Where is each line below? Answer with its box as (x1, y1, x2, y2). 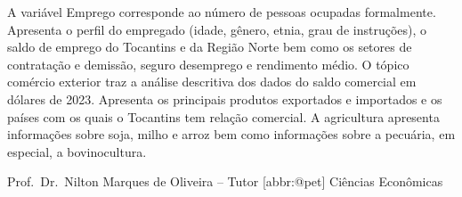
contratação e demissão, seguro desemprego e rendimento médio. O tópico (7, 54, 409, 73)
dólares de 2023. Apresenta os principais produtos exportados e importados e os (7, 89, 442, 108)
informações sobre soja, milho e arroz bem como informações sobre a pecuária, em (7, 125, 456, 144)
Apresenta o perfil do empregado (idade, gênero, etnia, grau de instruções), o (7, 20, 427, 38)
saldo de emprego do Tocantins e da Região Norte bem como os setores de (7, 37, 412, 56)
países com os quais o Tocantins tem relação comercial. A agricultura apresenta (7, 107, 440, 126)
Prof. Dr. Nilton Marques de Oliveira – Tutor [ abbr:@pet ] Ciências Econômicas (7, 172, 443, 191)
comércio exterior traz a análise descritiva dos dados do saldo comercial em (7, 72, 417, 91)
